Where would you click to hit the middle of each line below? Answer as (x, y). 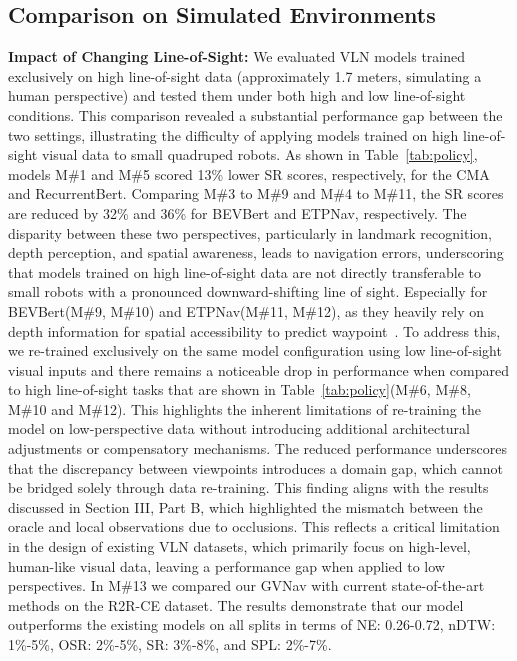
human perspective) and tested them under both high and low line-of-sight (237, 95)
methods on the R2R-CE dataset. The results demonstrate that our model (236, 604)
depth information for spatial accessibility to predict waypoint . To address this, (254, 330)
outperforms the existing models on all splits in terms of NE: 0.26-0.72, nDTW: (252, 624)
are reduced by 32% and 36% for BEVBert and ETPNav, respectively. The (237, 212)
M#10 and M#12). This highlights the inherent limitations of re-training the (244, 408)
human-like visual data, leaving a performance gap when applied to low (226, 565)
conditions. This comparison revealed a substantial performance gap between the (255, 114)
